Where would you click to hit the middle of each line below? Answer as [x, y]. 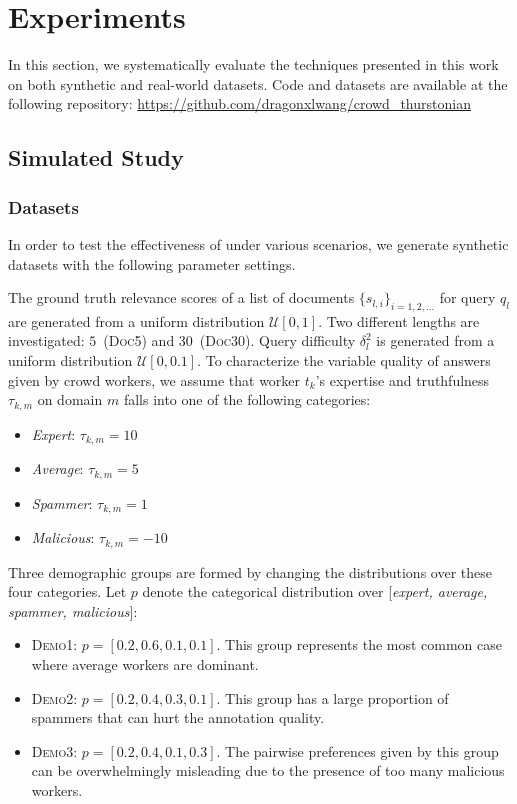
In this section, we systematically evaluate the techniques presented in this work [253, 64]
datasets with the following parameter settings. [152, 263]
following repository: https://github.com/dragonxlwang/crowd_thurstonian [239, 103]
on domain [70, 399]
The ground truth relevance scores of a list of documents [181, 297]
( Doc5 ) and [139, 340]
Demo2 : [54, 697]
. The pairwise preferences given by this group [357, 750]
